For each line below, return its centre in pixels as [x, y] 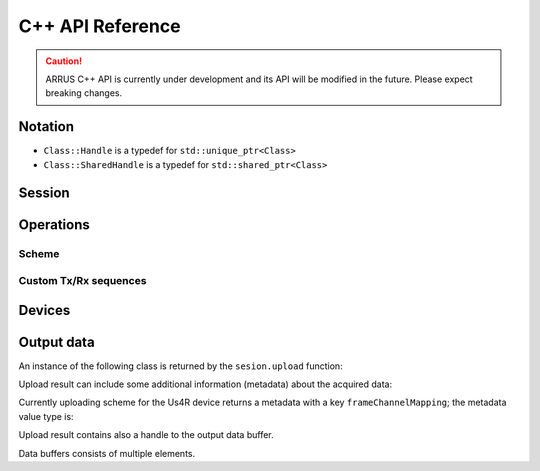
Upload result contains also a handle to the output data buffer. [146, 435]
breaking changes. [84, 93]
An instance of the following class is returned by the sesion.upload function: [181, 366]
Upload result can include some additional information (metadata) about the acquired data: [205, 384]
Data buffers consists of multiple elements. [106, 453]
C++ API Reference [99, 26]
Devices [44, 310]
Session [44, 193]
